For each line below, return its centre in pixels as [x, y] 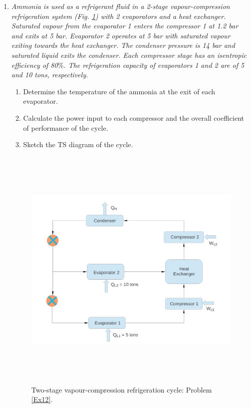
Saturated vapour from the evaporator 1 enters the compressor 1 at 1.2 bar [125, 26]
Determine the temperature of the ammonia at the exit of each [119, 91]
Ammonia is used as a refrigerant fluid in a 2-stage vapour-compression [121, 6]
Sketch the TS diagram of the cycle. [78, 144]
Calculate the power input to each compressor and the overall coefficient [134, 117]
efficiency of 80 [34, 65]
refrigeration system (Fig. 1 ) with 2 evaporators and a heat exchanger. [119, 16]
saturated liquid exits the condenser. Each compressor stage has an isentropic [129, 55]
